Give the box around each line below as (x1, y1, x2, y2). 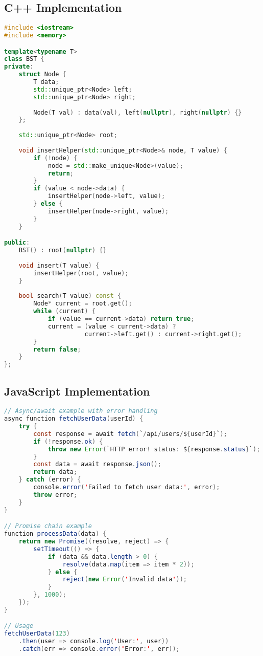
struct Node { (18, 71, 66, 78)
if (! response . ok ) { (33, 438, 103, 445)
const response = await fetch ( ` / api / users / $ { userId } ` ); (33, 430, 227, 438)
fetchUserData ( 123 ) (4, 630, 70, 638)
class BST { (4, 55, 44, 63)
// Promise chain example (4, 522, 92, 530)
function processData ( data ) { (4, 530, 107, 538)
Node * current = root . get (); (33, 300, 132, 308)
